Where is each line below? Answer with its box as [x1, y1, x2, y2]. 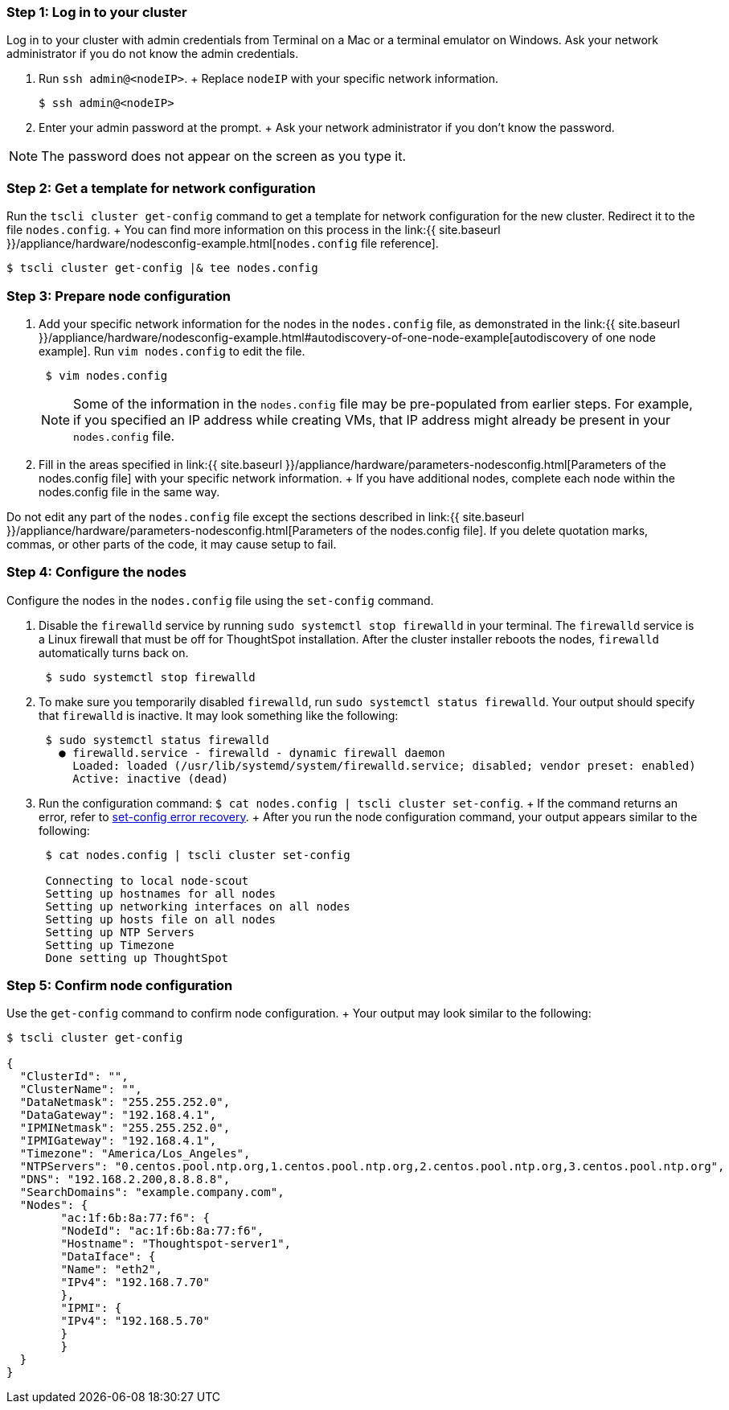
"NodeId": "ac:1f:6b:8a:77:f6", [60, 1224, 264, 1238]
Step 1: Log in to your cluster [6, 4, 187, 20]
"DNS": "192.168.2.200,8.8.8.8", [19, 1173, 231, 1186]
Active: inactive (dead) [72, 771, 229, 785]
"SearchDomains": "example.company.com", [19, 1186, 285, 1199]
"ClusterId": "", [19, 1070, 129, 1083]
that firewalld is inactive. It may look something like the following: [39, 708, 399, 722]
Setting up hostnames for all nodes [45, 886, 276, 900]
